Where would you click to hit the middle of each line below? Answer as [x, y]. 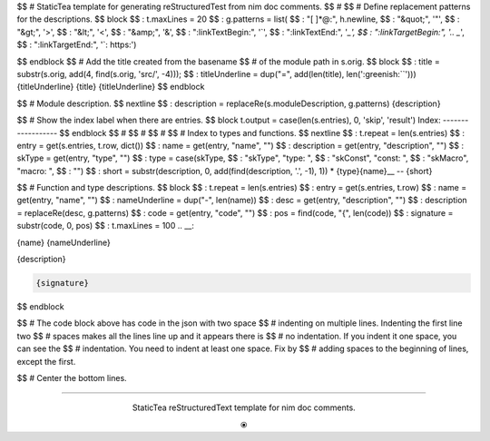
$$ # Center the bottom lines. [72, 377]
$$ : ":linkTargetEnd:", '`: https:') [77, 44]
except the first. [46, 361]
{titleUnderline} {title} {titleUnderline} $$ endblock [111, 87]
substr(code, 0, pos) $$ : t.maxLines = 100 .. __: [105, 226]
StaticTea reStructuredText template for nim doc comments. [244, 407]
